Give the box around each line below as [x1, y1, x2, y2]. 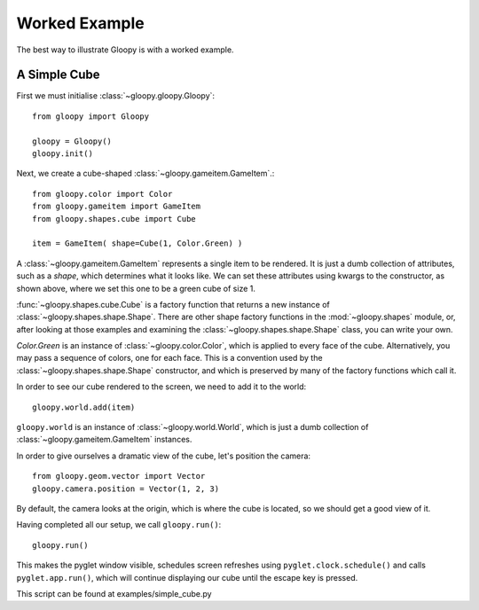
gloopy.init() [32, 149, 93, 159]
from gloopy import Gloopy [32, 111, 150, 121]
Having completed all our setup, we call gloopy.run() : [16, 520, 222, 530]
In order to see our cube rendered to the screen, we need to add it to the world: [16, 381, 307, 392]
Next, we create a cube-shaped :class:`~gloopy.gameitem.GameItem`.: [16, 168, 275, 179]
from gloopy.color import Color [32, 189, 173, 199]
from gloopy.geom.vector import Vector [32, 471, 206, 481]
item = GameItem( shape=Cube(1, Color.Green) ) [32, 239, 243, 248]
